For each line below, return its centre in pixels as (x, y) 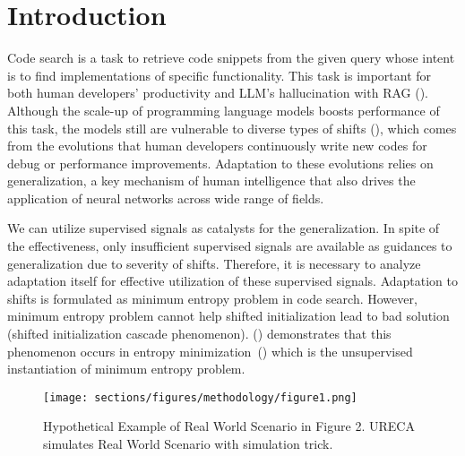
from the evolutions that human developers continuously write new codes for (217, 146)
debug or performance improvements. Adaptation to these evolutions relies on (220, 163)
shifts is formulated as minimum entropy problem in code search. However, (212, 298)
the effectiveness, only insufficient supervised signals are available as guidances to (230, 246)
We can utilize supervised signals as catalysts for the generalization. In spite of (224, 228)
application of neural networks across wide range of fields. (166, 198)
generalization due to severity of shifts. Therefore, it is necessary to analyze (214, 263)
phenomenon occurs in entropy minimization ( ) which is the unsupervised (210, 351)
